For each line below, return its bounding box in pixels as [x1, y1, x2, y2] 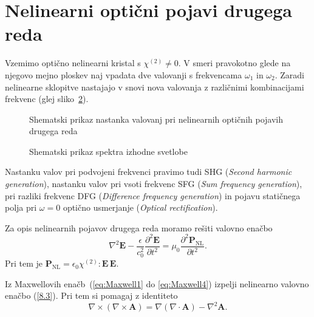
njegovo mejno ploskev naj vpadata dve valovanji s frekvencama [5, 68, 242, 81]
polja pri [5, 201, 37, 214]
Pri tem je [5, 257, 43, 270]
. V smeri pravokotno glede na [178, 56, 291, 69]
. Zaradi [275, 68, 305, 81]
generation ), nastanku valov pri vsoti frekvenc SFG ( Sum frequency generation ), [5, 177, 302, 190]
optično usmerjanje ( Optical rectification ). [63, 201, 218, 214]
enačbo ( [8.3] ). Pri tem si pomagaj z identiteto [5, 289, 178, 302]
